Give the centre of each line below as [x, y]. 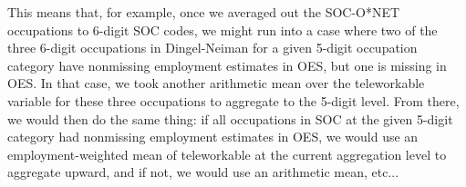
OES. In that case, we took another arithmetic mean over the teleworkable [216, 83]
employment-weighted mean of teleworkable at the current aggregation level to [227, 154]
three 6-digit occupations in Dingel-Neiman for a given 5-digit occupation [212, 48]
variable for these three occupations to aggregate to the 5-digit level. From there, [233, 100]
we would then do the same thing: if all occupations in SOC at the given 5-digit [230, 118]
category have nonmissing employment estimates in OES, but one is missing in [227, 65]
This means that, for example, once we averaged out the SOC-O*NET [204, 12]
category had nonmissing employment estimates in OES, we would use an [213, 137]
